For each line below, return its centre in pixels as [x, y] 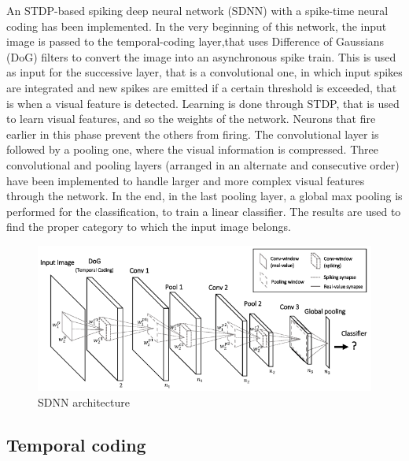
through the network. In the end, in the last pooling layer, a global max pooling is [204, 196]
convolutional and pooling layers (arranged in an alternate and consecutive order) [203, 164]
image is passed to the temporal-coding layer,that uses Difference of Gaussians [195, 41]
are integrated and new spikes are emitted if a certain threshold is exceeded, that [202, 87]
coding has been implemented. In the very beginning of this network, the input [197, 26]
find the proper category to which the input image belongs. [149, 227]
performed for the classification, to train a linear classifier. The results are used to [204, 211]
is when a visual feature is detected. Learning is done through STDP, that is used [203, 103]
